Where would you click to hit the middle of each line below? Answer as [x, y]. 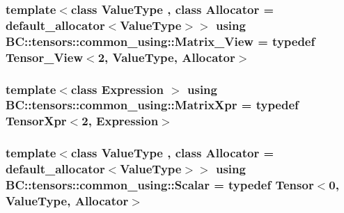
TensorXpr [36, 121]
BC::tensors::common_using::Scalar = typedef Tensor [160, 185]
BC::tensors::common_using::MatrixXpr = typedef [152, 105]
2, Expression [120, 121]
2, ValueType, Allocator [166, 57]
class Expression [117, 89]
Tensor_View [45, 57]
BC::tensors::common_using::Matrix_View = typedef [161, 41]
